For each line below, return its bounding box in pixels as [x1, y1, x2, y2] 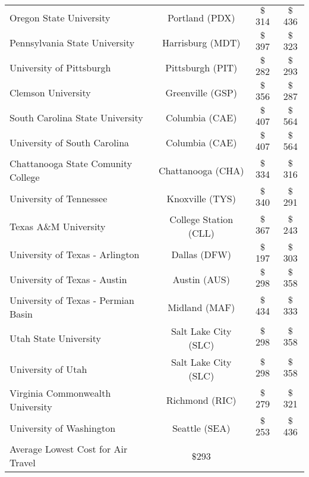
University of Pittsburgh [10, 60, 111, 74]
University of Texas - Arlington [10, 247, 140, 261]
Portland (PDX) [167, 10, 235, 24]
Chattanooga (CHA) [158, 163, 244, 177]
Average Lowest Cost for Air [10, 442, 128, 456]
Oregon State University [10, 10, 111, 24]
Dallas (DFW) [171, 247, 231, 261]
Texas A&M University [10, 219, 106, 233]
